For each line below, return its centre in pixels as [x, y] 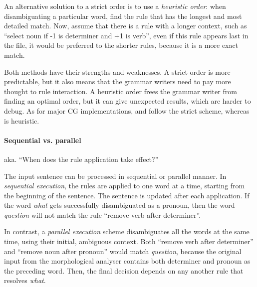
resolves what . [25, 280]
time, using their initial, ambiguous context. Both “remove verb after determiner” [129, 241]
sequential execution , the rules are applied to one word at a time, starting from [125, 186]
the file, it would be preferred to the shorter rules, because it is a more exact [121, 45]
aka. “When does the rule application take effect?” [81, 159]
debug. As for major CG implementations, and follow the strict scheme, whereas [127, 110]
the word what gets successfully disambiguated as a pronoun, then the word [120, 205]
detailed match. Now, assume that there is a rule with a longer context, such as [126, 26]
